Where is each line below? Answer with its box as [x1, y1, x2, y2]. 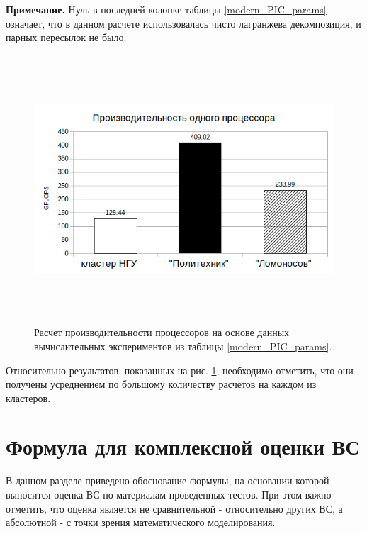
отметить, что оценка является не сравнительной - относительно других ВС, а [6, 501, 343, 516]
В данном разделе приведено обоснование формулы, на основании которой [6, 473, 329, 488]
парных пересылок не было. [6, 30, 127, 45]
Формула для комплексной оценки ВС [6, 432, 360, 461]
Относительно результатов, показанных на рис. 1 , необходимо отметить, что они [6, 362, 354, 377]
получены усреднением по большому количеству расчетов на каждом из [6, 377, 317, 391]
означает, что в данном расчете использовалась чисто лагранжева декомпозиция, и [6, 16, 361, 30]
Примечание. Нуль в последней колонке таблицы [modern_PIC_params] [6, 2, 327, 16]
